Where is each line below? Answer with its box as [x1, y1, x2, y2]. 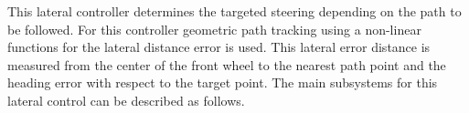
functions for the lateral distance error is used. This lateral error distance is [7, 37, 431, 56]
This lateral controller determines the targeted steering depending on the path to [7, 2, 462, 20]
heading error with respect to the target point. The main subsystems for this [7, 73, 438, 92]
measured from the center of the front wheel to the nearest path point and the [7, 55, 446, 74]
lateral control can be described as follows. [7, 90, 245, 109]
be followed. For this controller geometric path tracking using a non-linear [7, 19, 421, 38]
